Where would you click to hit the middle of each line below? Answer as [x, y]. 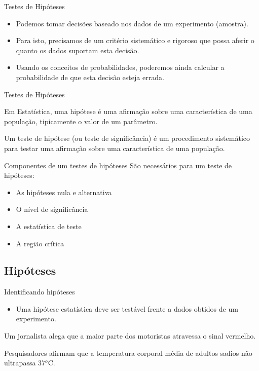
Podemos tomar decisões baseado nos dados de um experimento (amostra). [132, 23]
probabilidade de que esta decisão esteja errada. [90, 77]
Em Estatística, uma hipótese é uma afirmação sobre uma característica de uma [128, 111]
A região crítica [40, 243]
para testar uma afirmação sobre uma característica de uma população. [115, 148]
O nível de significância [52, 209]
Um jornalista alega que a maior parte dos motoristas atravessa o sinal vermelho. [130, 336]
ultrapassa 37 [25, 363]
